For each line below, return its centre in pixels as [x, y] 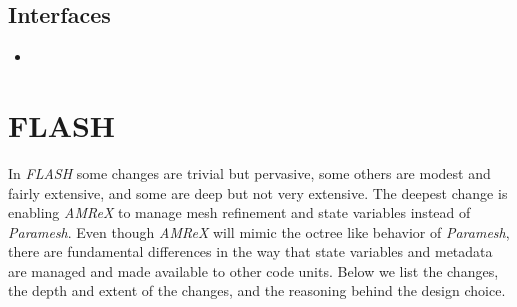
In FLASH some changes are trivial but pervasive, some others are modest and [249, 172]
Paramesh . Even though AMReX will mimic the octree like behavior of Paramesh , [259, 231]
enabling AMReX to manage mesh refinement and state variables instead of [239, 212]
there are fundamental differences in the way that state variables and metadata [250, 251]
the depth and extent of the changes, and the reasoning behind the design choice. [257, 290]
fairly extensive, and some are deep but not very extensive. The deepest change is [258, 192]
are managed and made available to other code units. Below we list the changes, [253, 270]
